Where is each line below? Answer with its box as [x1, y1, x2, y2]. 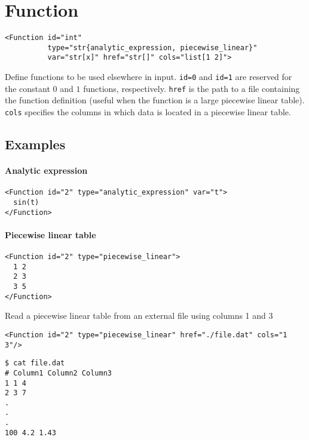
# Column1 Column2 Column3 [5, 368, 112, 377]
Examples [5, 135, 66, 153]
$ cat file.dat [5, 359, 65, 368]
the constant [5, 82, 50, 94]
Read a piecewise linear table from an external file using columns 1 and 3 [5, 309, 273, 322]
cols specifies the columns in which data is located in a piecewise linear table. [5, 106, 291, 118]
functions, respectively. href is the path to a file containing [83, 82, 300, 94]
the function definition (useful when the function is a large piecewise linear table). [5, 94, 305, 106]
